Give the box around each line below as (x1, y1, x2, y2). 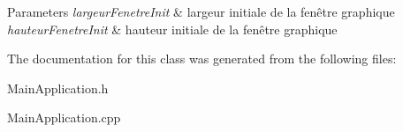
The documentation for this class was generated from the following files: (7, 49, 397, 68)
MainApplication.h (7, 78, 109, 97)
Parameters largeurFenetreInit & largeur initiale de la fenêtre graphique (7, 3, 395, 20)
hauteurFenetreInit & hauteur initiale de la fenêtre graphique (7, 19, 338, 38)
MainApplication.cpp (7, 108, 121, 127)
